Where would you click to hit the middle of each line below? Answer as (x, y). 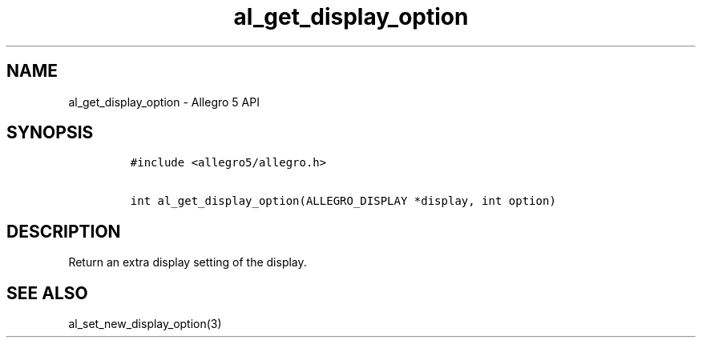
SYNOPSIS (50, 133)
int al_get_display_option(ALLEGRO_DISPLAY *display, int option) (343, 201)
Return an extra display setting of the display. (188, 262)
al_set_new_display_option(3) (145, 324)
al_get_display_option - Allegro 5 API (164, 102)
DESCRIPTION (64, 231)
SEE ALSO (47, 293)
